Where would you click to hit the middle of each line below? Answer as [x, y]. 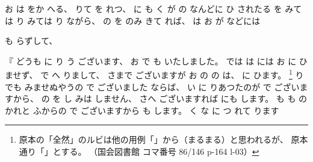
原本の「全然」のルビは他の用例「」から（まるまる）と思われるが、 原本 [163, 139]
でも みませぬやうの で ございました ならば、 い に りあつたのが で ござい [152, 86]
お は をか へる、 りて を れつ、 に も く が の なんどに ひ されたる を [144, 8]
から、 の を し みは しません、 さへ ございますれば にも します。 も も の [160, 98]
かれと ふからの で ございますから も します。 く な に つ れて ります [142, 110]
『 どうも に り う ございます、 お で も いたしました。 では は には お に [151, 61]
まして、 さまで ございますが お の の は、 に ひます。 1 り [187, 74]
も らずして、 [31, 41]
